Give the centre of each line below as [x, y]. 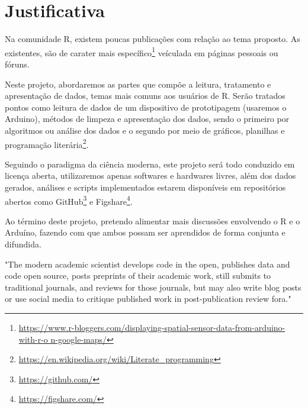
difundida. [23, 244]
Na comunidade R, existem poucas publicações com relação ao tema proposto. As [153, 39]
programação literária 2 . [47, 143]
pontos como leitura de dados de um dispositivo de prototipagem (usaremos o [146, 107]
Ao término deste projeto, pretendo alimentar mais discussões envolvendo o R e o [153, 220]
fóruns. [17, 64]
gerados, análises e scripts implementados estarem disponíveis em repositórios [145, 187]
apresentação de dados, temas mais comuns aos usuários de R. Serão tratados [145, 96]
